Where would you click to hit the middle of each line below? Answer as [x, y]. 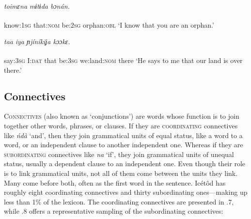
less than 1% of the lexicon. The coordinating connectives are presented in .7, [119, 201]
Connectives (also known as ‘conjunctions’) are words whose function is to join [122, 116]
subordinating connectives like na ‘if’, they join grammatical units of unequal [119, 154]
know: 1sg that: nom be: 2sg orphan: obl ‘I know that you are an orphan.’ [109, 25]
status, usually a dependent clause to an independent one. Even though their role [125, 164]
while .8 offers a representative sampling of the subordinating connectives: [114, 211]
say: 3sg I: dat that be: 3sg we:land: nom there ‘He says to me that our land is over [123, 60]
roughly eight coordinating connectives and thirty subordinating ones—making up [126, 192]
